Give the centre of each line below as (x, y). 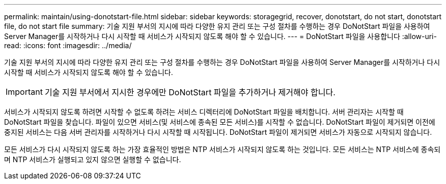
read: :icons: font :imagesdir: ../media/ (68, 45)
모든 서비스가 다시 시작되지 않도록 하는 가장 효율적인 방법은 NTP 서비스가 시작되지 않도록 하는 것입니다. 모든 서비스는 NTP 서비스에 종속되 (222, 149)
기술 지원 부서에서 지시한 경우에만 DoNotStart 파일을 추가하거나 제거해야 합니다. (190, 92)
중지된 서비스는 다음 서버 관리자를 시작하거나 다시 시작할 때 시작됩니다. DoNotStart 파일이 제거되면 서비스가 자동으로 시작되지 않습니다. (218, 132)
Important (24, 92)
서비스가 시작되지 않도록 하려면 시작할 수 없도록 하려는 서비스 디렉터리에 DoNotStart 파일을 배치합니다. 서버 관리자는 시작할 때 (204, 112)
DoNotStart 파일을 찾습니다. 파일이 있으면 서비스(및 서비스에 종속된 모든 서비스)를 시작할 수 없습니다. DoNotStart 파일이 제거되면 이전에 (220, 122)
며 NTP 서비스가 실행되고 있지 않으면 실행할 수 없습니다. (93, 159)
